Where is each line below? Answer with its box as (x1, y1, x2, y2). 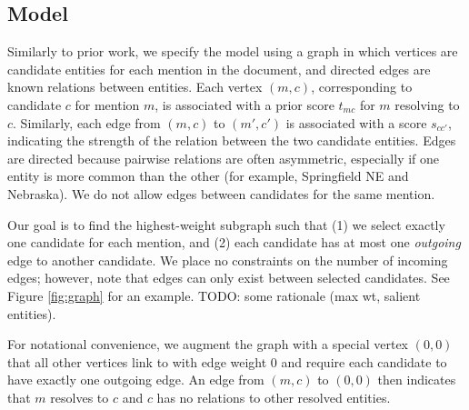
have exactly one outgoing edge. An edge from (7, 370, 264, 389)
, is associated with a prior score (155, 95, 334, 114)
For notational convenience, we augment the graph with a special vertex (7, 335, 408, 354)
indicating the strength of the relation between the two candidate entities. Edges (7, 131, 456, 150)
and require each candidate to (281, 352, 447, 371)
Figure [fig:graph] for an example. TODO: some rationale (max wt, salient (7, 285, 421, 305)
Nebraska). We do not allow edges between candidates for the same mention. (7, 184, 435, 203)
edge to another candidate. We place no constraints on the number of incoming (7, 250, 448, 269)
